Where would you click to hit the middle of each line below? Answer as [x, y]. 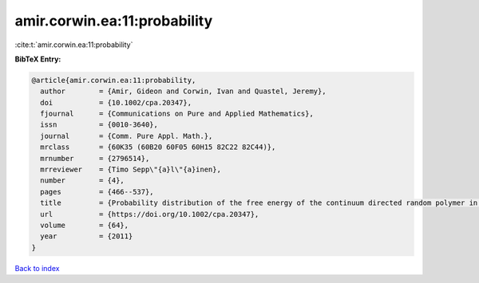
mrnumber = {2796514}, [95, 158]
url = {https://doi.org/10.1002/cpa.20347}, [150, 214]
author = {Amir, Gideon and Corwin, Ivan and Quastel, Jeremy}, [183, 91]
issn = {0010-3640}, [99, 125]
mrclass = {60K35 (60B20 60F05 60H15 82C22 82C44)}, [158, 147]
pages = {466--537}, [97, 192]
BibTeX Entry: [38, 59]
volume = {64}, [85, 225]
